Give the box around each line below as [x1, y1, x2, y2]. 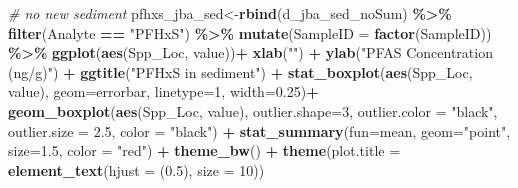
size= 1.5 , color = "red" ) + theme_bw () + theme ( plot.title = [8, 140, 401, 161]
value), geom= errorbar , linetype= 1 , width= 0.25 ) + [8, 81, 319, 102]
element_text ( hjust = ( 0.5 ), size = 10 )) [8, 159, 265, 180]
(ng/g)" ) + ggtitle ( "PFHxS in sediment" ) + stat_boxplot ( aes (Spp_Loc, [8, 61, 473, 82]
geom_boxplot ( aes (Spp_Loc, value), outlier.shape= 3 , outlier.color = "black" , [8, 100, 498, 121]
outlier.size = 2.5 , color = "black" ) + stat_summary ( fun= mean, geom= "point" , [8, 120, 511, 141]
